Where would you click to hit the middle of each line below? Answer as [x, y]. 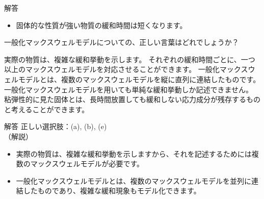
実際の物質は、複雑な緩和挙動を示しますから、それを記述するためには [134, 153]
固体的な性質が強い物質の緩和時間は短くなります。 [101, 25]
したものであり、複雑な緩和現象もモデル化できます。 [112, 191]
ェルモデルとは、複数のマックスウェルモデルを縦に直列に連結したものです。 [132, 79]
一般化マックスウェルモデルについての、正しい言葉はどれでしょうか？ [122, 42]
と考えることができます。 [47, 109]
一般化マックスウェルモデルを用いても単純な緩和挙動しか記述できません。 [129, 89]
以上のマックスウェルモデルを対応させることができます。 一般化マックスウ [130, 69]
